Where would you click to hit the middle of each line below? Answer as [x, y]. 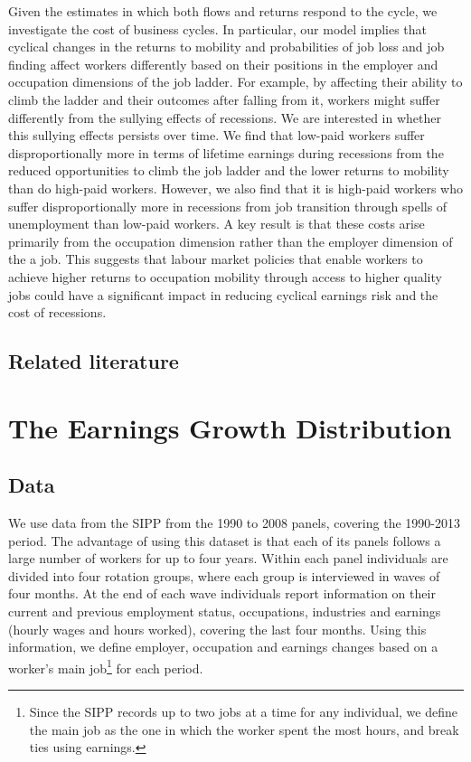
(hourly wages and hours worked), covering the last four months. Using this [217, 629]
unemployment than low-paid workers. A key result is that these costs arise [217, 224]
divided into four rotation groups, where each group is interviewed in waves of [224, 575]
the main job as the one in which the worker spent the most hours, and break [244, 729]
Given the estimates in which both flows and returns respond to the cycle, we [223, 11]
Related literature [94, 361]
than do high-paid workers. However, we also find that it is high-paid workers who [235, 188]
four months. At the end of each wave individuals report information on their [222, 593]
